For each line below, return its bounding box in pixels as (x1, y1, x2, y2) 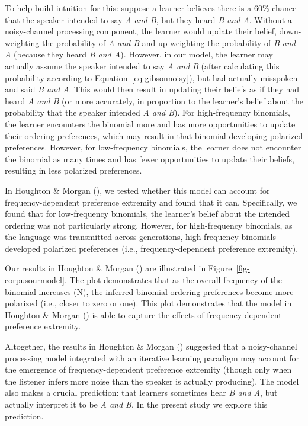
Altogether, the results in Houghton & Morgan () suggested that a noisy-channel (5, 340, 297, 353)
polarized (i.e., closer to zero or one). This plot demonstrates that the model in (5, 297, 292, 309)
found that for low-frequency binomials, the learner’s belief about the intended (5, 207, 290, 220)
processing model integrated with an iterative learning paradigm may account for (5, 351, 300, 364)
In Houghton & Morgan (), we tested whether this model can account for (5, 184, 270, 196)
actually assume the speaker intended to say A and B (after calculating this (5, 59, 280, 72)
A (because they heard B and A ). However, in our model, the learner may (5, 48, 273, 60)
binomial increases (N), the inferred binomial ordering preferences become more (5, 285, 294, 297)
